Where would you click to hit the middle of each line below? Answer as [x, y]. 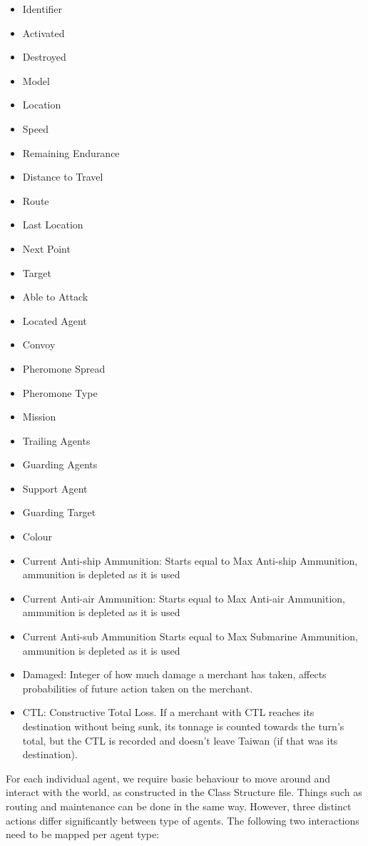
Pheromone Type [60, 392]
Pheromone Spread [64, 368]
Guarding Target [59, 512]
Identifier [42, 9]
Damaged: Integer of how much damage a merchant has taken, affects [174, 674]
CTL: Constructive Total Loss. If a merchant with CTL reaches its [168, 712]
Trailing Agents [56, 440]
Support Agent [55, 488]
